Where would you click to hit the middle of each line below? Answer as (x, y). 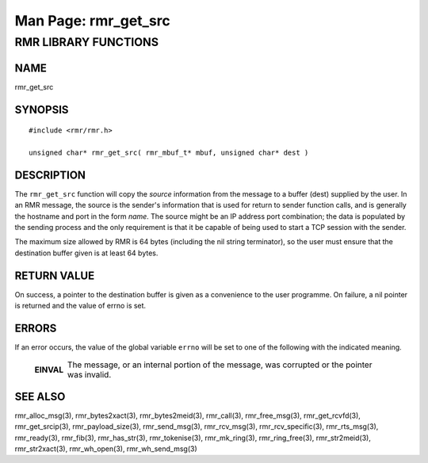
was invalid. (90, 375)
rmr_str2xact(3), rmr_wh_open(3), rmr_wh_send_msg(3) (106, 449)
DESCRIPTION (50, 175)
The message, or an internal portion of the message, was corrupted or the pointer (220, 365)
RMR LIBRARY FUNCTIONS (86, 42)
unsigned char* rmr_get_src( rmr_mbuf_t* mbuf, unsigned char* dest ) (169, 152)
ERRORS (36, 328)
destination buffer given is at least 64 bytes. (86, 253)
